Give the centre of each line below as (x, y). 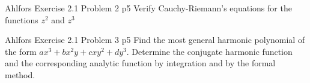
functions (22, 19)
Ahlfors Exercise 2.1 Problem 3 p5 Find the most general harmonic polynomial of (155, 40)
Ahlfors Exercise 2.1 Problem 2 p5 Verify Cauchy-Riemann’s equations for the (148, 8)
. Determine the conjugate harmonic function (209, 51)
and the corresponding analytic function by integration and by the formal (140, 63)
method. (20, 74)
